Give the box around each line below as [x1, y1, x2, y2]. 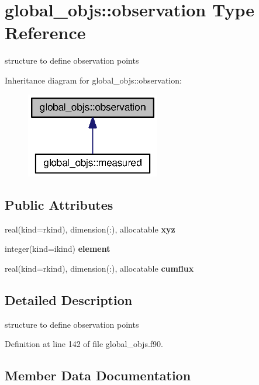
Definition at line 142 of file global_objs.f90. [5, 338, 163, 350]
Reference [5, 20, 86, 44]
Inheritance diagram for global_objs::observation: [5, 74, 182, 86]
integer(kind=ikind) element [5, 242, 110, 255]
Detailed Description [5, 291, 133, 309]
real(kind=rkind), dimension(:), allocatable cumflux [5, 262, 194, 275]
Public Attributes [5, 196, 113, 214]
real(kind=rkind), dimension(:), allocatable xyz [5, 223, 175, 235]
